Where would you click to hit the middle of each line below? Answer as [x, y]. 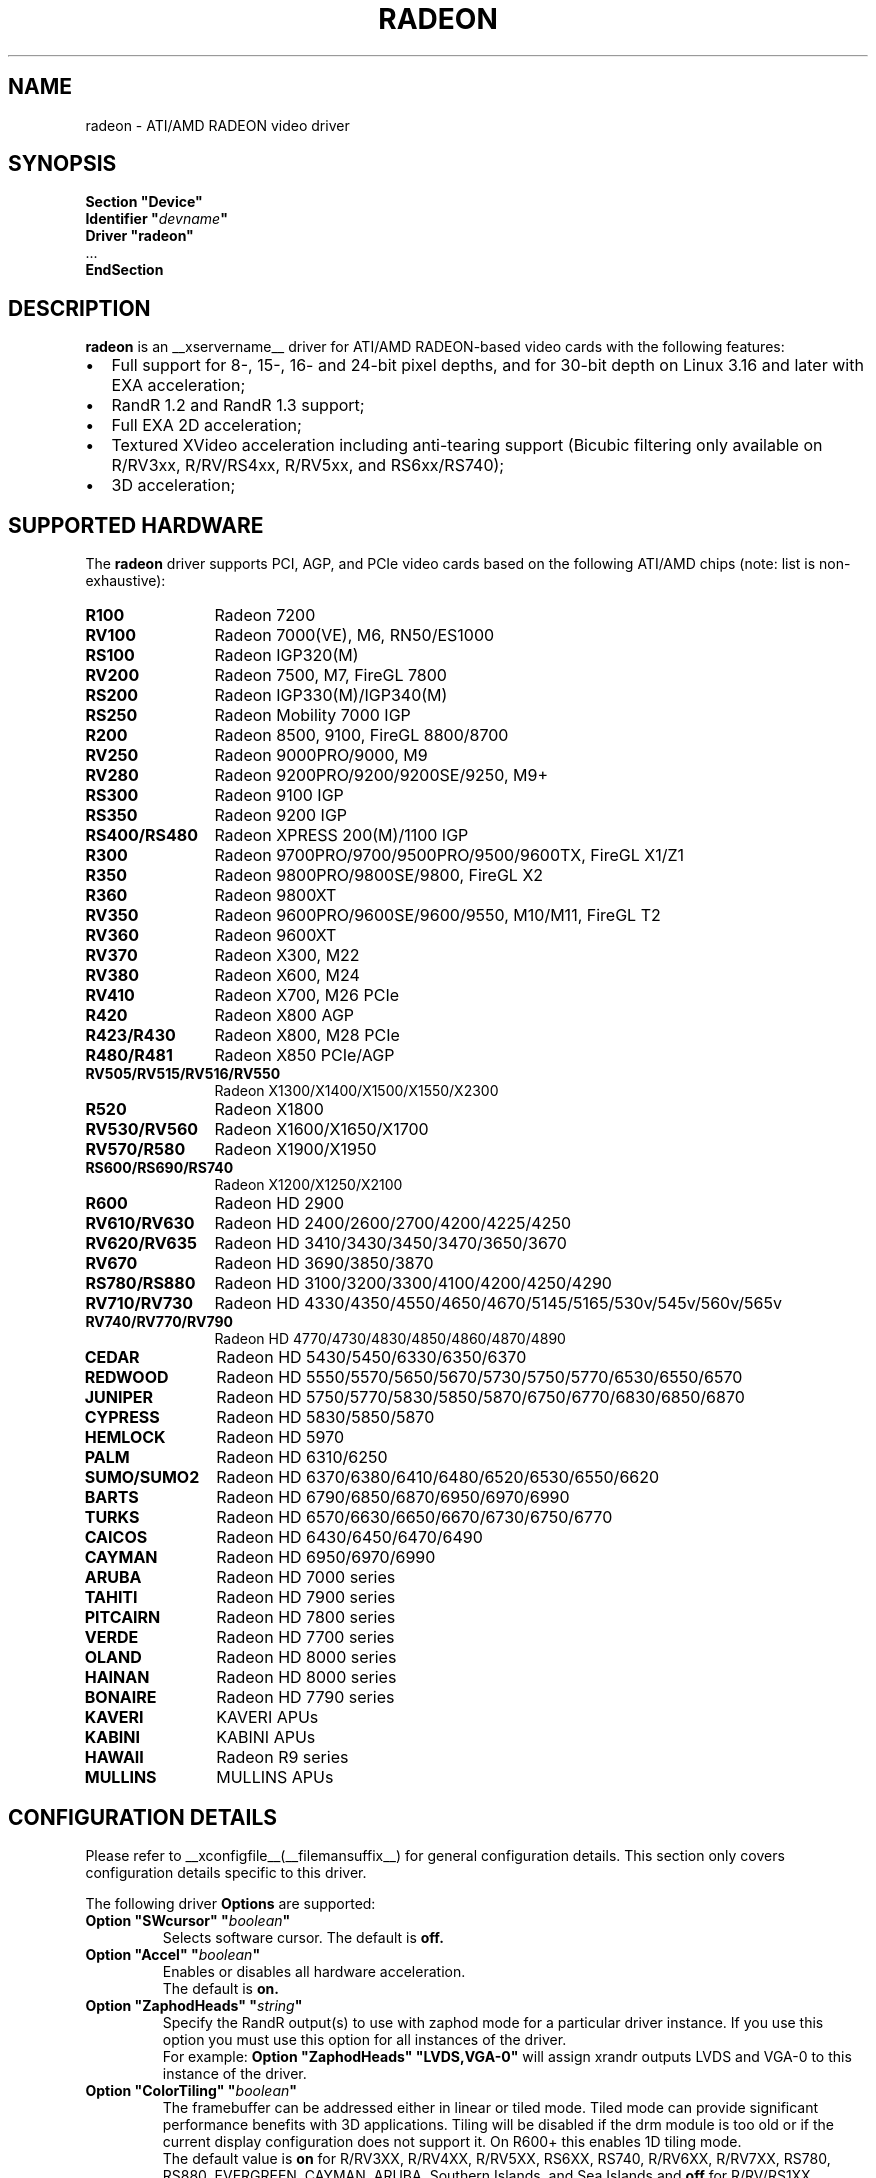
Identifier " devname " [156, 219]
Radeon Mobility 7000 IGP [312, 715]
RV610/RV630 [140, 1223]
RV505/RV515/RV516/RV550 [183, 1074]
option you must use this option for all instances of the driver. [364, 2039]
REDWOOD [126, 1377]
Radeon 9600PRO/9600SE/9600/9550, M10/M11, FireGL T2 [437, 915]
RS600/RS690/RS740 [159, 1168]
